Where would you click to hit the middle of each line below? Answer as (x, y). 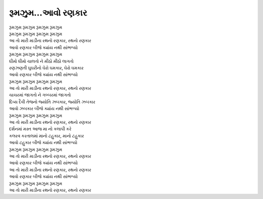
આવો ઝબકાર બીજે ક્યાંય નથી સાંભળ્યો (44, 109)
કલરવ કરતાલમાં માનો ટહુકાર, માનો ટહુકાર (47, 135)
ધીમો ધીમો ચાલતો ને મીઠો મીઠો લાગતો (41, 61)
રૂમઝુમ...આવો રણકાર (48, 13)
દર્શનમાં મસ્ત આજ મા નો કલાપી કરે (40, 129)
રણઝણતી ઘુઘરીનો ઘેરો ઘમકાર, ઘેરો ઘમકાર (46, 67)
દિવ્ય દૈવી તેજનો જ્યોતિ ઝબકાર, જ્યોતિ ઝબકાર (52, 101)
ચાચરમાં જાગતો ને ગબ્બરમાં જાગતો (40, 95)
